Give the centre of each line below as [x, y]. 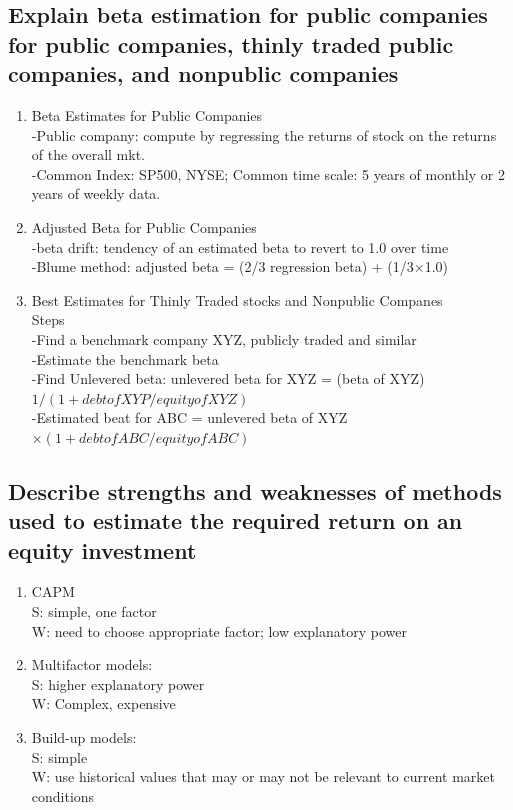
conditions [63, 795]
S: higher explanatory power [118, 683]
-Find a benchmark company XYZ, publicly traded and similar [224, 338]
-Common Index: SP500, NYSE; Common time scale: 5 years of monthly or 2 [268, 173]
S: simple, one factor [94, 611]
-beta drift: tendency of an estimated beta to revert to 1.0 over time [240, 246]
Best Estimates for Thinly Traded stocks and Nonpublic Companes [237, 299]
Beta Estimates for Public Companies [147, 114]
